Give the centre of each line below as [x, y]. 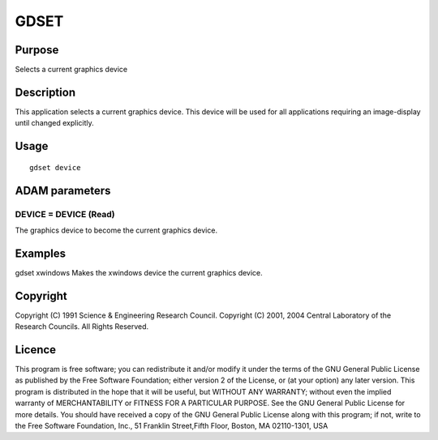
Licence [36, 350]
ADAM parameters [63, 190]
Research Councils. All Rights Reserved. [82, 327]
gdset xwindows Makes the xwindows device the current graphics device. [139, 272]
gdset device [55, 167]
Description [45, 92]
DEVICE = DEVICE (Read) [65, 214]
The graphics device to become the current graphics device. [116, 230]
